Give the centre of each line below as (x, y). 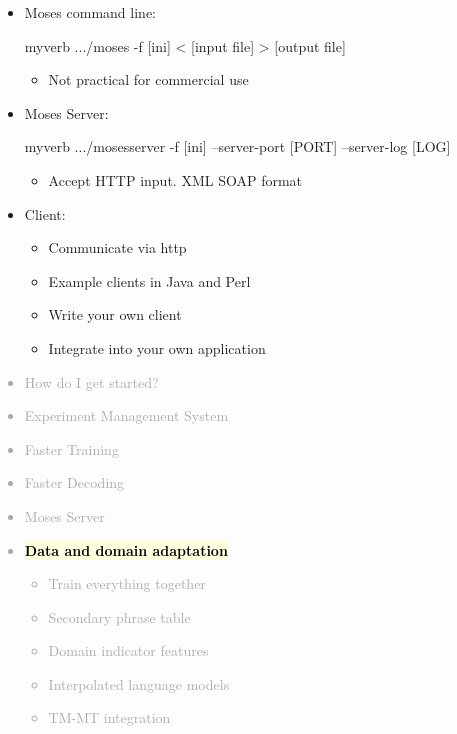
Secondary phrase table (119, 616)
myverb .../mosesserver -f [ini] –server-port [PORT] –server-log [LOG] (237, 146)
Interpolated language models (139, 683)
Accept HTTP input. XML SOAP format (175, 179)
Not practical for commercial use (148, 79)
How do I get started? (91, 381)
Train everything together (127, 583)
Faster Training (71, 448)
